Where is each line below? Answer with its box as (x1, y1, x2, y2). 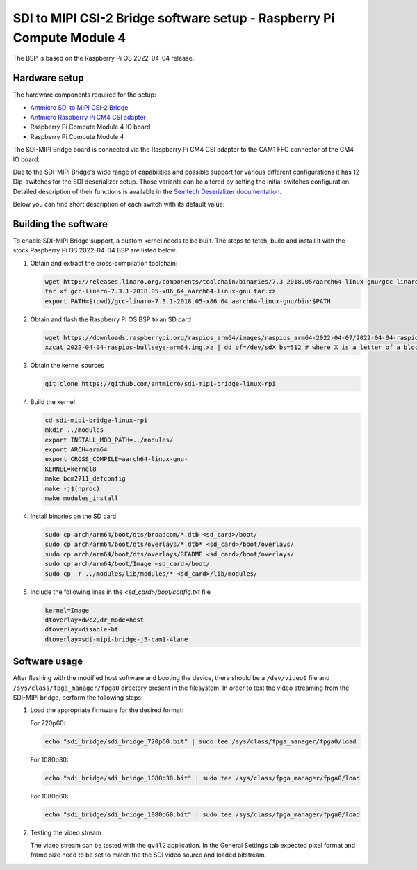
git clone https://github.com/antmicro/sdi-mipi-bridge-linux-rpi (44, 380, 276, 387)
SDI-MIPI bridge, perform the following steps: (13, 693, 143, 702)
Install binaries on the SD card (30, 512, 117, 521)
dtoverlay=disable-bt (44, 626, 119, 634)
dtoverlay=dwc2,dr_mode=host (44, 615, 145, 624)
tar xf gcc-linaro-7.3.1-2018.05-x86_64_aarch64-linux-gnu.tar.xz (44, 287, 276, 296)
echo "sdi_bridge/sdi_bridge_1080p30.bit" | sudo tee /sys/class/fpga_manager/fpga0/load (44, 774, 361, 782)
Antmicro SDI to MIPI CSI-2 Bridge (30, 103, 129, 111)
